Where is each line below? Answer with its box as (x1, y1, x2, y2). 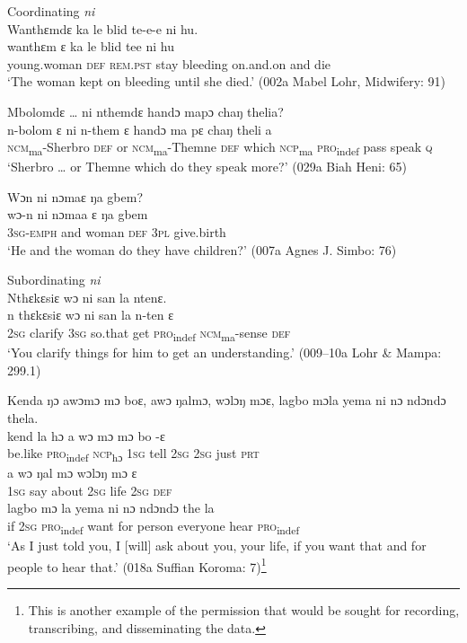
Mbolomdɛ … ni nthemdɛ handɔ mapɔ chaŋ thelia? (7, 101, 284, 120)
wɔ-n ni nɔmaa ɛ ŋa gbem (7, 205, 148, 224)
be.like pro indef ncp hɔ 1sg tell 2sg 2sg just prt (7, 444, 260, 464)
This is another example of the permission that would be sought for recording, (28, 601, 460, 619)
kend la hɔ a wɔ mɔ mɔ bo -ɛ (7, 426, 165, 445)
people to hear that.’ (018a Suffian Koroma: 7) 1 (7, 554, 267, 576)
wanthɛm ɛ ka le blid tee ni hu (7, 37, 174, 56)
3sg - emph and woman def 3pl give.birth (7, 223, 226, 242)
